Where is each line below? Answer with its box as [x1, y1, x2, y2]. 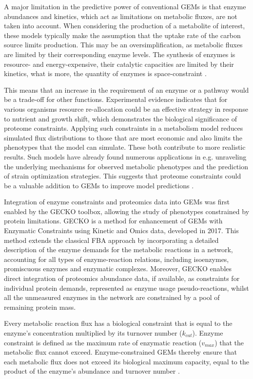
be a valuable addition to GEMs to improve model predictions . [4, 180, 194, 190]
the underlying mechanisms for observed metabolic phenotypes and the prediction [4, 161, 248, 171]
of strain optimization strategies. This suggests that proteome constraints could [4, 171, 241, 181]
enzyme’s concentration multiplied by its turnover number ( [4, 328, 182, 338]
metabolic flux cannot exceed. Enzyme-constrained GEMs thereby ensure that [4, 347, 237, 357]
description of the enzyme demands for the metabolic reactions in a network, [4, 244, 233, 255]
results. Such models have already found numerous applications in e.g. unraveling [4, 151, 247, 161]
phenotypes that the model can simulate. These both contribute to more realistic [4, 142, 246, 152]
